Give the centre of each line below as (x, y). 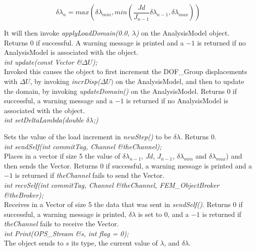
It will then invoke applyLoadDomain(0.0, (67, 33)
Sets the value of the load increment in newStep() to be (88, 136)
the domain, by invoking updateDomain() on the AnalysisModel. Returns (114, 91)
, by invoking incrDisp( (65, 81)
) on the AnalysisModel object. (183, 33)
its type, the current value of (114, 243)
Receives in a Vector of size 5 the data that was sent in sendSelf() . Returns (117, 204)
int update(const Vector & (43, 62)
